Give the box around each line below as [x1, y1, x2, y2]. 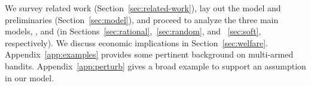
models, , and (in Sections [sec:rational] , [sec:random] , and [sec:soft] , [5, 25, 261, 37]
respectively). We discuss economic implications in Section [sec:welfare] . [5, 36, 268, 49]
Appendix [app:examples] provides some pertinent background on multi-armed [5, 48, 294, 60]
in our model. [5, 71, 54, 84]
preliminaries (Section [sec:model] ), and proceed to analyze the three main [5, 13, 279, 26]
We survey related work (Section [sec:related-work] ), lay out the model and [5, 2, 281, 14]
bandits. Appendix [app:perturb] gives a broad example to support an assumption [5, 59, 306, 72]
